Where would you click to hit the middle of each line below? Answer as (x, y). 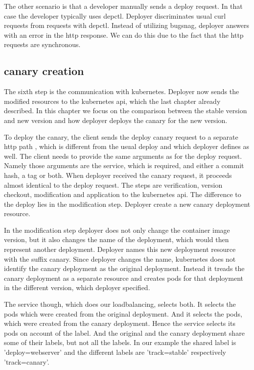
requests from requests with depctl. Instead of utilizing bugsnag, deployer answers (127, 25)
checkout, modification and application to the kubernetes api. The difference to (123, 194)
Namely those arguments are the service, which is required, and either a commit (124, 165)
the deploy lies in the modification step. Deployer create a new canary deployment (127, 204)
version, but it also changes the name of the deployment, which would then (116, 239)
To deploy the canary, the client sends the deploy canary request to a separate (121, 136)
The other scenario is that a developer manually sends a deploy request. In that (123, 6)
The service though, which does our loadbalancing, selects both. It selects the (120, 304)
